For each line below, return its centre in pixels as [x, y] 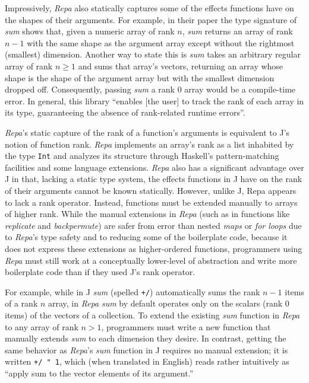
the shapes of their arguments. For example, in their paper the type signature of [151, 19]
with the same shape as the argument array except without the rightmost [161, 42]
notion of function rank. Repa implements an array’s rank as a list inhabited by [149, 144]
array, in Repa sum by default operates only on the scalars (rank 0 [169, 303]
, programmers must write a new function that [186, 326]
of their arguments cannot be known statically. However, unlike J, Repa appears [151, 190]
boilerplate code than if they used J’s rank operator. [100, 272]
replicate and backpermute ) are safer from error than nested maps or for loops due [153, 225]
